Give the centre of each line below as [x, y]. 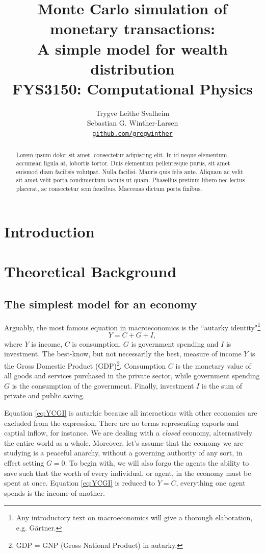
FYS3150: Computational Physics [132, 88]
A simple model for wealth [132, 48]
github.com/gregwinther [132, 134]
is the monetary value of [213, 365]
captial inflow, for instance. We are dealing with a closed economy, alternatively [128, 433]
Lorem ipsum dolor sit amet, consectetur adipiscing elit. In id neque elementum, [122, 154]
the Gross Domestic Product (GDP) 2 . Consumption [85, 365]
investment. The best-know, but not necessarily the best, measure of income [123, 354]
